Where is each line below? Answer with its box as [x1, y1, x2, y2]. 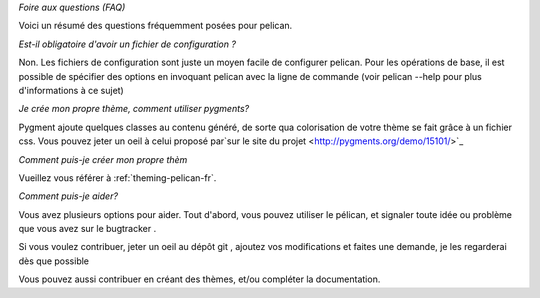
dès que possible [18, 255, 90, 267]
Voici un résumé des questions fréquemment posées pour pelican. [18, 20, 293, 32]
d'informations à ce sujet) [18, 84, 124, 96]
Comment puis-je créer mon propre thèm [18, 153, 188, 165]
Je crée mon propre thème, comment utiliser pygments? [18, 103, 250, 115]
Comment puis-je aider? [18, 190, 119, 202]
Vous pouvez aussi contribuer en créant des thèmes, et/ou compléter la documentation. [18, 273, 381, 285]
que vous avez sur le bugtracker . [18, 223, 157, 235]
